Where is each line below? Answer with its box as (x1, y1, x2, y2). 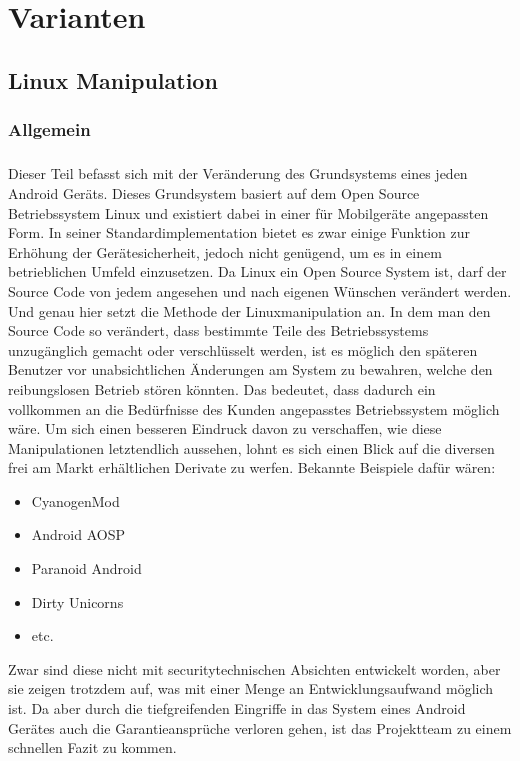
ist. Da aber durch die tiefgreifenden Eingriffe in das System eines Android (8, 698, 466, 719)
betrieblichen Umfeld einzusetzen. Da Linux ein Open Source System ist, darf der (8, 261, 507, 282)
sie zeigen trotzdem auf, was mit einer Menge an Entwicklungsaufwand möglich (8, 678, 494, 699)
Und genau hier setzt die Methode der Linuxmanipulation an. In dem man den (8, 300, 491, 321)
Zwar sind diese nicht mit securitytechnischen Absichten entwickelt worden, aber (8, 658, 501, 679)
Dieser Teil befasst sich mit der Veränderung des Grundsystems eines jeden (8, 163, 468, 184)
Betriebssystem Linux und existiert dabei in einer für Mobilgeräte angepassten (8, 202, 489, 223)
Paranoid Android (31, 558, 142, 579)
